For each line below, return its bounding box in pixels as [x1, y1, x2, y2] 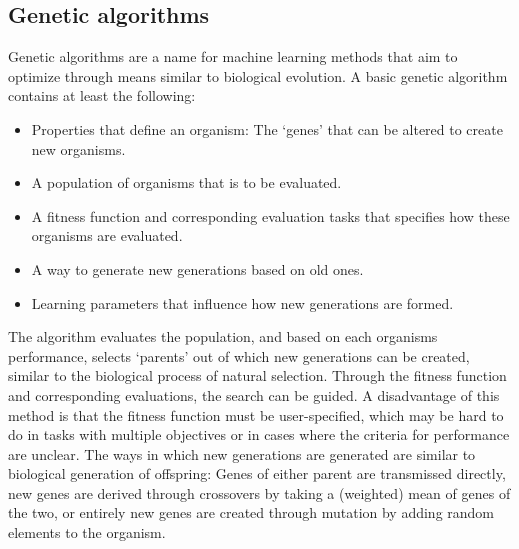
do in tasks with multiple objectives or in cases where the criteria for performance [8, 424, 510, 445]
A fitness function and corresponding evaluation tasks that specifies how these [31, 205, 510, 226]
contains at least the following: [8, 85, 196, 106]
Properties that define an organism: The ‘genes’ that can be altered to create [31, 118, 503, 139]
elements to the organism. [8, 522, 166, 543]
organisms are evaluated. [31, 225, 183, 246]
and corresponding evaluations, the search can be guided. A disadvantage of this [8, 384, 500, 405]
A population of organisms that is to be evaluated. [31, 172, 342, 193]
